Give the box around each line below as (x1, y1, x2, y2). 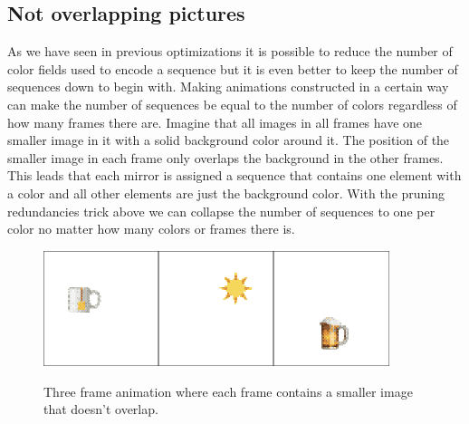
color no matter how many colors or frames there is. (7, 219, 295, 238)
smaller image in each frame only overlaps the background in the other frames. (7, 148, 444, 167)
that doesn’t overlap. (43, 400, 158, 419)
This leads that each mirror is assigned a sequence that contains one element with (7, 166, 462, 185)
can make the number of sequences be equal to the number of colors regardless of (7, 94, 457, 113)
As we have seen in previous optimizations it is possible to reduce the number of (7, 42, 453, 61)
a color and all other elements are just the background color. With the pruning (7, 183, 445, 202)
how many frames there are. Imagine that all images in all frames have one (7, 112, 423, 131)
